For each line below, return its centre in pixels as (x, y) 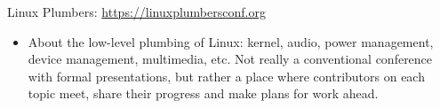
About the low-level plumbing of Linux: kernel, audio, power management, (231, 41)
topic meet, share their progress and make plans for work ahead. (203, 93)
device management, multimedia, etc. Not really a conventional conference (230, 59)
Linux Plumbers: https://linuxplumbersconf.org (136, 12)
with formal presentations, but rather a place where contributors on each (226, 76)
